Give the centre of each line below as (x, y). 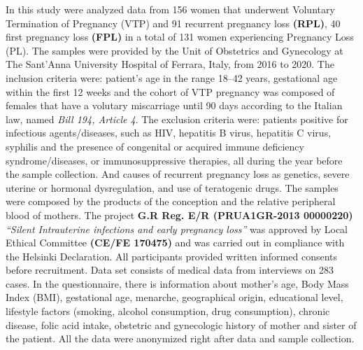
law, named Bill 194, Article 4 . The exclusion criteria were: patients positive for (177, 119)
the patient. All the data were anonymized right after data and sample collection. (180, 338)
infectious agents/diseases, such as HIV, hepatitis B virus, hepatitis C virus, (169, 133)
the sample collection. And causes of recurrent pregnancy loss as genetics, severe (178, 174)
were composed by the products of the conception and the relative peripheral (171, 201)
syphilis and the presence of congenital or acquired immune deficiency (155, 146)
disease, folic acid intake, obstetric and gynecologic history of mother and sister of (181, 324)
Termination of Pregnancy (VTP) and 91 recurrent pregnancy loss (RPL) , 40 (173, 23)
